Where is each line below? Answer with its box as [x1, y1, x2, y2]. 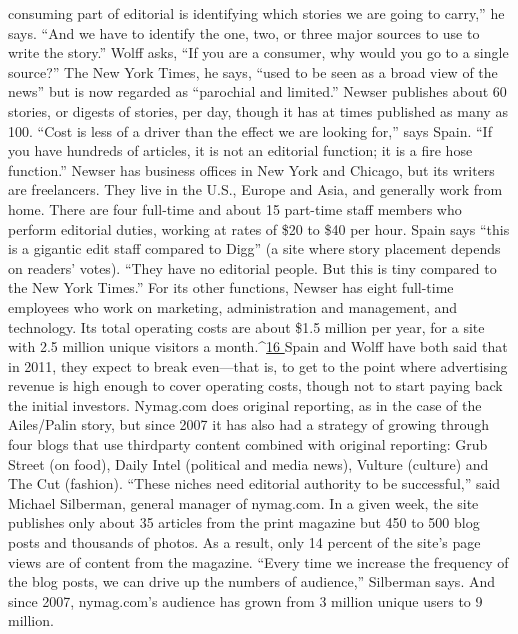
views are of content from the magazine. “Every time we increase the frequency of [8, 551, 509, 572]
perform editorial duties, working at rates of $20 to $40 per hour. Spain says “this [8, 218, 510, 239]
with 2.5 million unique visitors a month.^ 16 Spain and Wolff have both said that [8, 336, 508, 357]
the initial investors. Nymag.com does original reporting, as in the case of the [8, 394, 482, 415]
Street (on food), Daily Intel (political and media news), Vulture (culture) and [8, 453, 489, 474]
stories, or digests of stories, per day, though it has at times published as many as [8, 100, 508, 121]
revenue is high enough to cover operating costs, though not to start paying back [8, 375, 503, 396]
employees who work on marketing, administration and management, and [8, 296, 458, 317]
